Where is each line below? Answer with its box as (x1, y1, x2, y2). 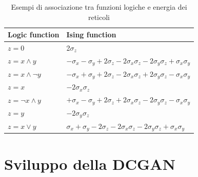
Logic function (8, 29, 60, 40)
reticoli (88, 11, 110, 22)
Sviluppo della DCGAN (4, 153, 175, 174)
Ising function (66, 29, 116, 40)
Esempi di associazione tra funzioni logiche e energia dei (11, 2, 187, 12)
